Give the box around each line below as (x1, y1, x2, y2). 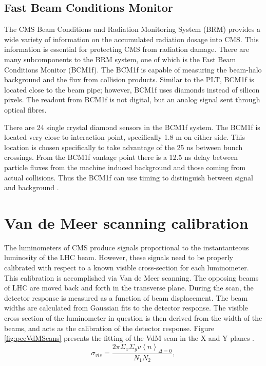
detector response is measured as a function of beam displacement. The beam (4, 292, 248, 303)
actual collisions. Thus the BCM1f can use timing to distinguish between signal (4, 172, 253, 182)
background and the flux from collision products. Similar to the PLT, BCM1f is (4, 74, 254, 85)
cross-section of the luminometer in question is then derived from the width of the (4, 312, 262, 323)
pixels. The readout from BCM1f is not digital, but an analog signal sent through (4, 94, 260, 105)
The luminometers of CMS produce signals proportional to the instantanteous (4, 242, 249, 252)
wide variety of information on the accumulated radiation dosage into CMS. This (4, 33, 259, 44)
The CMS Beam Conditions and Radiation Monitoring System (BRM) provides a (4, 24, 260, 34)
